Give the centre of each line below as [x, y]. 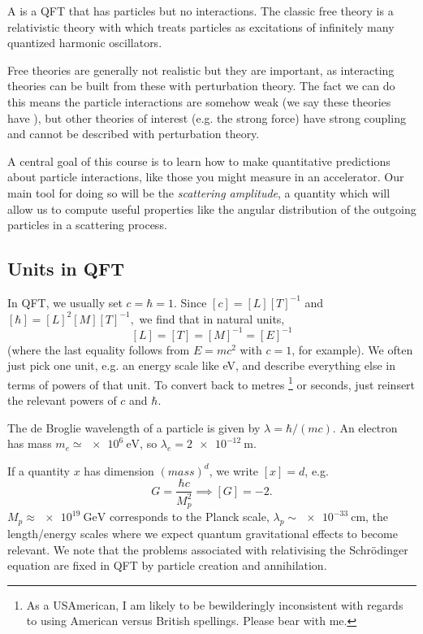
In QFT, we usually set [65, 302]
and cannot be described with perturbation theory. [134, 134]
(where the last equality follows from [99, 349]
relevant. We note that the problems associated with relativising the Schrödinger [208, 549]
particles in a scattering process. [87, 225]
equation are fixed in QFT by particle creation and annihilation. [167, 565]
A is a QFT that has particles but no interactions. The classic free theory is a [201, 11]
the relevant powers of [62, 400]
